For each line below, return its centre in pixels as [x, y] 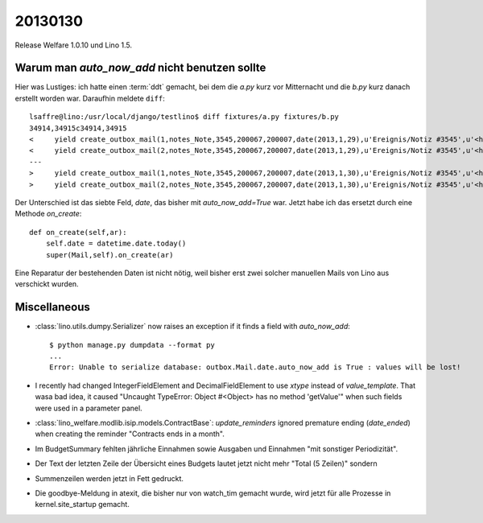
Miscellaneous [52, 307]
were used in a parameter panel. [89, 408]
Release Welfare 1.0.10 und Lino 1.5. [74, 45]
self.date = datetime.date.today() [116, 244]
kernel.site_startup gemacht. [83, 504]
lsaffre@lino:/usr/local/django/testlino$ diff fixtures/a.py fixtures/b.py [184, 117]
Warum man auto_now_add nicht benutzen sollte [140, 68]
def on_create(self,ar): [78, 232]
